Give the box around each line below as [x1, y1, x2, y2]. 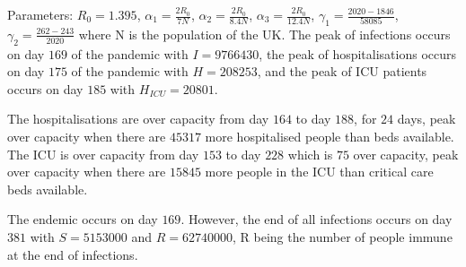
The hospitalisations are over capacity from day [7, 109, 269, 128]
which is [287, 144, 333, 163]
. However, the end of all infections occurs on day [180, 210, 453, 228]
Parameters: [7, 5, 74, 23]
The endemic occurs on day [7, 210, 158, 228]
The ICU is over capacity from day [7, 144, 199, 163]
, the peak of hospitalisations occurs [259, 44, 457, 63]
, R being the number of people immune [233, 227, 453, 245]
